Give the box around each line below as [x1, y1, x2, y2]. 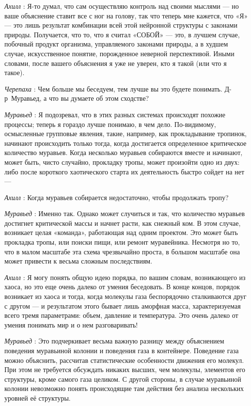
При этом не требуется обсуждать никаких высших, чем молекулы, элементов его [4, 364, 246, 375]
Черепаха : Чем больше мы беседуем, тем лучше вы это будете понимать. [4, 83, 222, 94]
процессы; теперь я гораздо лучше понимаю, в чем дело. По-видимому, [4, 119, 216, 129]
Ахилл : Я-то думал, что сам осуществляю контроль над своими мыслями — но [4, 1, 239, 11]
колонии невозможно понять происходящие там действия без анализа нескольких [4, 383, 244, 393]
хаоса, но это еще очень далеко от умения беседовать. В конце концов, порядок [4, 281, 240, 292]
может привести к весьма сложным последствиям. [4, 256, 153, 266]
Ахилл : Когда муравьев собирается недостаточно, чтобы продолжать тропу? [4, 192, 229, 202]
